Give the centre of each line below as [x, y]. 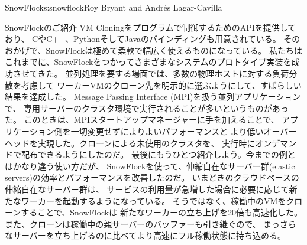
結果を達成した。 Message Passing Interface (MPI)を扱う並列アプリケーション [153, 97]
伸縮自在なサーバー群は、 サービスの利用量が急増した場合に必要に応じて [147, 189]
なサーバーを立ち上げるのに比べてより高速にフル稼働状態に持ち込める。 [146, 235]
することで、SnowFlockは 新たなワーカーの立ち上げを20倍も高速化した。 [161, 212]
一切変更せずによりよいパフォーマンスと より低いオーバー [184, 131]
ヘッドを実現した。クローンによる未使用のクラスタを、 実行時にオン [138, 143]
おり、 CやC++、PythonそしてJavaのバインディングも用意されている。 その [153, 39]
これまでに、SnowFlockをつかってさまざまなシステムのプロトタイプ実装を [148, 62]
